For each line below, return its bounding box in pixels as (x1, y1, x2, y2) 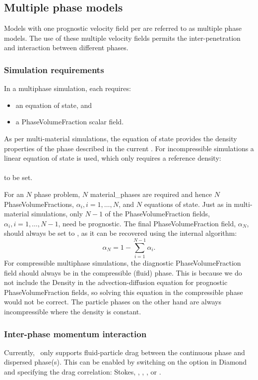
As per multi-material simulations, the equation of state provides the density (4, 133, 237, 143)
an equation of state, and (15, 99, 92, 110)
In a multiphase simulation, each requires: (4, 83, 131, 94)
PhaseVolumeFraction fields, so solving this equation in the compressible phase (4, 286, 243, 297)
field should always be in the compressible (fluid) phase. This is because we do (4, 267, 242, 278)
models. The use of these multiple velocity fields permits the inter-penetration (4, 32, 241, 43)
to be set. (4, 172, 33, 183)
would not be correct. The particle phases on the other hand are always (4, 296, 221, 307)
